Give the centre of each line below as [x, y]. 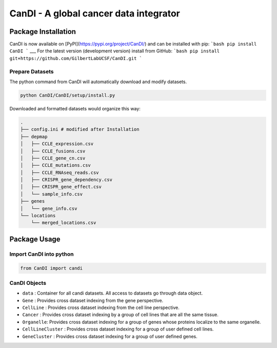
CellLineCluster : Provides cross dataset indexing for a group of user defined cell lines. [118, 329]
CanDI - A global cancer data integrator [95, 13]
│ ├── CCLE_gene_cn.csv [53, 158]
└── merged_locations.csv [64, 223]
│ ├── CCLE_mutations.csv [55, 165]
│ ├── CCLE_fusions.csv [53, 151]
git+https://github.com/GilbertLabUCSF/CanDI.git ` [76, 58]
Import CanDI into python [42, 254]
